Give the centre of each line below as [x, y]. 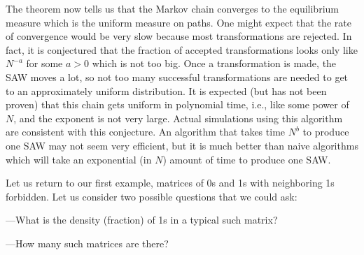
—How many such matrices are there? [87, 243]
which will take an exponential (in [79, 159]
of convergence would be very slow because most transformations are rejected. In [179, 36]
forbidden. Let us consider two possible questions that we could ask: [152, 196]
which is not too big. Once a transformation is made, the [214, 63]
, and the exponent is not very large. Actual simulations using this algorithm [178, 118]
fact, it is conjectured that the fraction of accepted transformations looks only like [182, 49]
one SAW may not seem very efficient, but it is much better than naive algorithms [182, 145]
